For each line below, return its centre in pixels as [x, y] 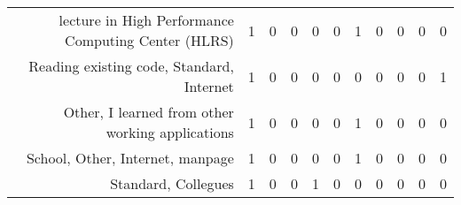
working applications [170, 132]
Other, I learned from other [148, 112]
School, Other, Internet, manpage [130, 158]
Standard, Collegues [172, 183]
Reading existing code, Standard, [131, 66]
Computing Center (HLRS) [149, 40]
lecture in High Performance [146, 20]
